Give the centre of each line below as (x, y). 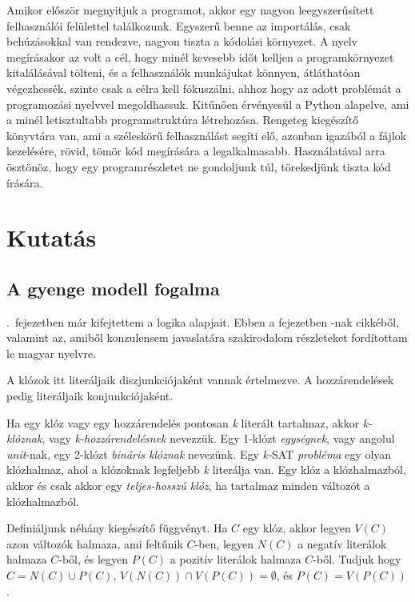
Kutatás (52, 237)
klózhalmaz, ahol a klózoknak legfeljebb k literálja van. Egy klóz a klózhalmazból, (206, 470)
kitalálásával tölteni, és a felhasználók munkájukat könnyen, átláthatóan (184, 72)
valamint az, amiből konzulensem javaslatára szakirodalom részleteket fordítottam (207, 337)
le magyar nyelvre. (52, 353)
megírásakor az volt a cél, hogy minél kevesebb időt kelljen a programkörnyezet (200, 56)
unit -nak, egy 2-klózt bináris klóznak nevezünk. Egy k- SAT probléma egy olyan (199, 454)
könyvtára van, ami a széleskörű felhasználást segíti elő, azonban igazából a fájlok (207, 135)
